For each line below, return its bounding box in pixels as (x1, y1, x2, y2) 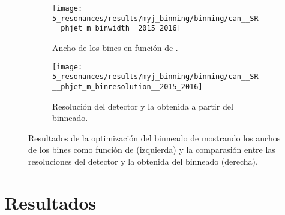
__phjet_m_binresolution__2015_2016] (52, 82, 203, 91)
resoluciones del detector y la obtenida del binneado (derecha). (28, 155, 258, 167)
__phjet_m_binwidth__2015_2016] (52, 24, 181, 33)
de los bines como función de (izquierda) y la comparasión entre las (28, 143, 275, 156)
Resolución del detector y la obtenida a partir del (52, 99, 233, 112)
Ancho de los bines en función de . (52, 41, 178, 53)
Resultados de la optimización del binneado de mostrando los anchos (28, 131, 281, 144)
